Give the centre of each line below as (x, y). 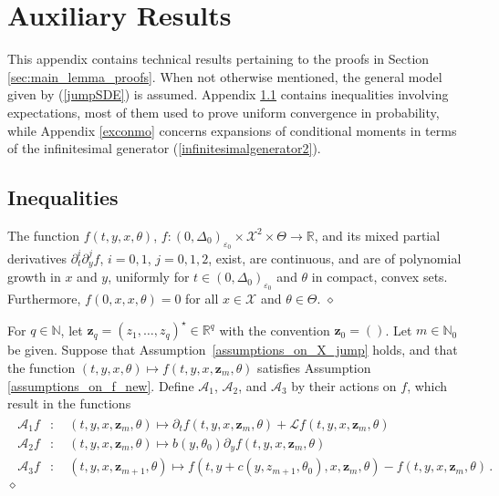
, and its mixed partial (377, 235)
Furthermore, (44, 299)
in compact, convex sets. (379, 277)
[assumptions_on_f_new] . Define (101, 385)
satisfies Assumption (314, 367)
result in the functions (69, 403)
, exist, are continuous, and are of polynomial (335, 258)
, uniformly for (149, 277)
